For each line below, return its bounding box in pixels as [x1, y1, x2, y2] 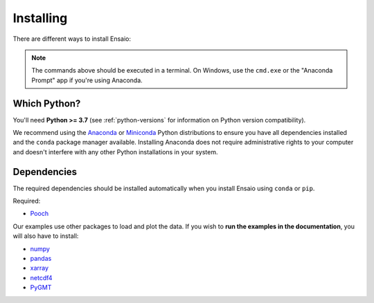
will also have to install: [12, 232, 79, 240]
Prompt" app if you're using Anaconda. [31, 76, 143, 84]
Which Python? [12, 98, 81, 109]
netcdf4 [30, 273, 53, 282]
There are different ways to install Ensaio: [12, 35, 132, 43]
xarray [30, 264, 48, 273]
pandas [30, 255, 52, 263]
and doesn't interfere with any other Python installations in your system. [12, 147, 218, 156]
